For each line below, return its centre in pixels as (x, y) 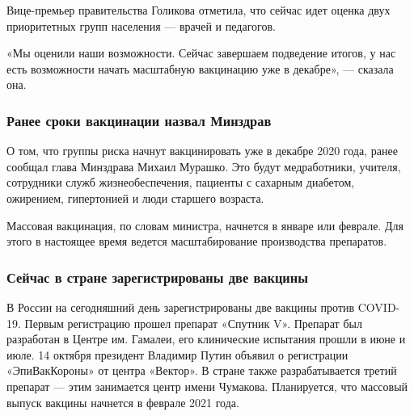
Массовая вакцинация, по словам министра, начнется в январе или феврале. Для (205, 225)
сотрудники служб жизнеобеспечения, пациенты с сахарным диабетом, (181, 182)
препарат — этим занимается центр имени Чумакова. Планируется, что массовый (207, 386)
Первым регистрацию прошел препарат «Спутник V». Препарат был (193, 323)
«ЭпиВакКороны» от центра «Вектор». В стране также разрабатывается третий (202, 370)
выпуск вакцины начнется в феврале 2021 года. (123, 402)
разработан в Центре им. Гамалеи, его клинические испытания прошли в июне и (206, 339)
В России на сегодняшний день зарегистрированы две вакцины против (181, 307)
